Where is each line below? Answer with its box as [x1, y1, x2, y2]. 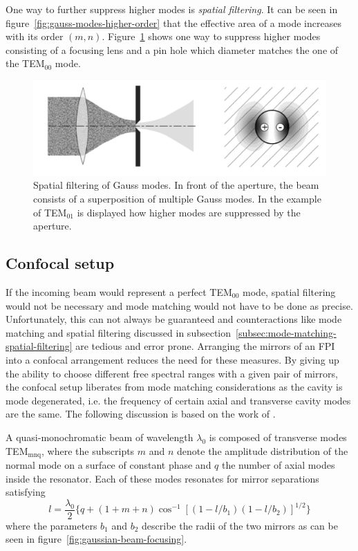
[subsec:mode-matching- [236, 325, 337, 339]
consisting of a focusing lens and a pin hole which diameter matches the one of [6, 42, 339, 57]
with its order [6, 29, 64, 44]
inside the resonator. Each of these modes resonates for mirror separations [6, 471, 319, 485]
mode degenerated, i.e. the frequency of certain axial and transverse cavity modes [6, 393, 351, 407]
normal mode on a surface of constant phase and [6, 458, 211, 471]
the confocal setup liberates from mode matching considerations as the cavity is [6, 380, 343, 394]
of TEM [33, 205, 67, 219]
